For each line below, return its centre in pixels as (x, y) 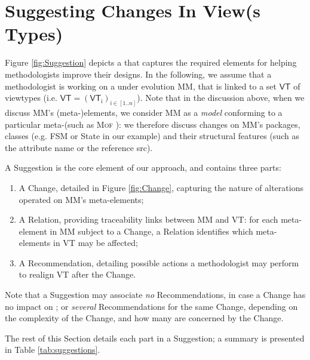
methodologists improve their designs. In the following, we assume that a (138, 74)
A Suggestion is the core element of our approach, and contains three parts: (143, 167)
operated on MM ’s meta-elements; (81, 199)
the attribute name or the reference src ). (79, 147)
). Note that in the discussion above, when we (221, 98)
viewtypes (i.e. (31, 98)
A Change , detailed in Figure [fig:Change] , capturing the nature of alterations (161, 187)
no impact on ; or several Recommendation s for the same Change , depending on (151, 306)
